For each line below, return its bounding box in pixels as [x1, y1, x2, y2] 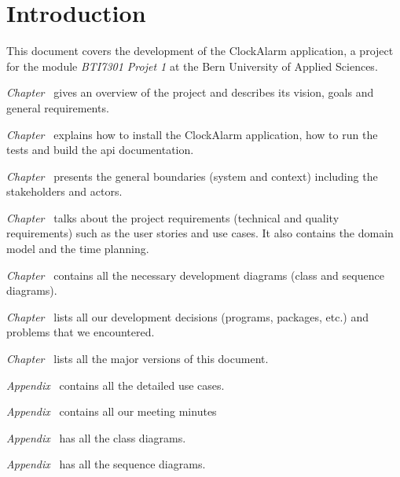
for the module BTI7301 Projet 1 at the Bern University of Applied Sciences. [6, 57, 378, 74]
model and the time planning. [6, 240, 149, 257]
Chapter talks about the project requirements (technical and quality [6, 209, 339, 226]
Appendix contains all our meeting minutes [6, 403, 217, 420]
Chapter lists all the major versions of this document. [6, 350, 269, 367]
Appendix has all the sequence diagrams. [6, 456, 206, 472]
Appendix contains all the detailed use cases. [6, 376, 225, 393]
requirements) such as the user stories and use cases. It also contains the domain [6, 225, 394, 241]
